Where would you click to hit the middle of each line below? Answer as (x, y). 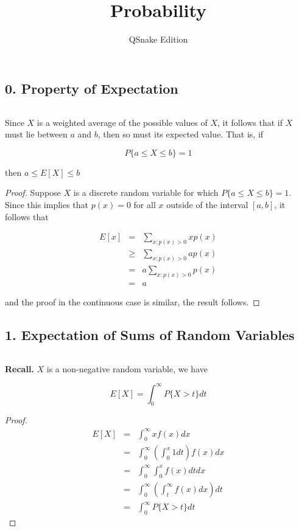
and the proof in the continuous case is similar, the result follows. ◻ (132, 301)
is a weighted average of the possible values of (122, 122)
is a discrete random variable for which (146, 193)
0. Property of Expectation (92, 88)
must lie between (36, 134)
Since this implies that (47, 204)
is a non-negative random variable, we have (127, 368)
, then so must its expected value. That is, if (181, 134)
